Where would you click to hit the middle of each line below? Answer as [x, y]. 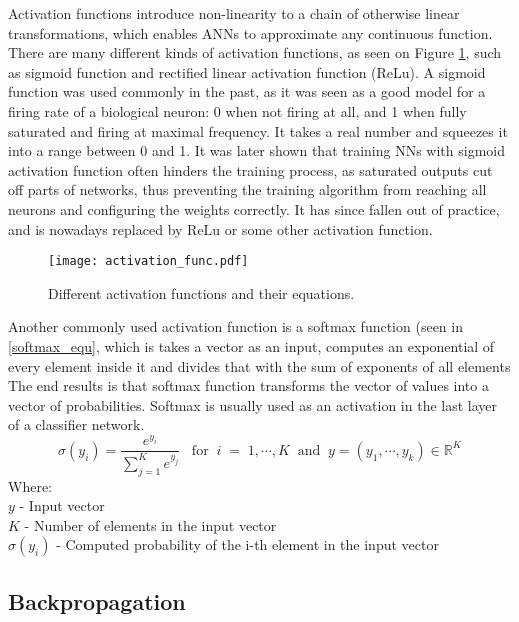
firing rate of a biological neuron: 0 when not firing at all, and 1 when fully [237, 110]
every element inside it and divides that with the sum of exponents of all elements [259, 365]
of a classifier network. [76, 424]
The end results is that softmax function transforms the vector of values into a [248, 385]
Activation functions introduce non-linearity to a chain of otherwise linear [234, 13]
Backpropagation [97, 600]
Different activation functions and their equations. [201, 292]
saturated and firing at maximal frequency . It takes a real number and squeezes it [258, 130]
